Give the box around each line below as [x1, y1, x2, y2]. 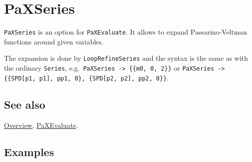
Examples [4, 144, 54, 159]
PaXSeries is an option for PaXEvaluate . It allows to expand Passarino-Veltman [4, 27, 247, 37]
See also [4, 96, 45, 112]
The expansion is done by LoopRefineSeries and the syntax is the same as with [4, 53, 248, 63]
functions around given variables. [4, 36, 104, 46]
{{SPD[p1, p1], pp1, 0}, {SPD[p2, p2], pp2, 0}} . [4, 72, 169, 82]
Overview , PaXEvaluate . [4, 120, 78, 130]
